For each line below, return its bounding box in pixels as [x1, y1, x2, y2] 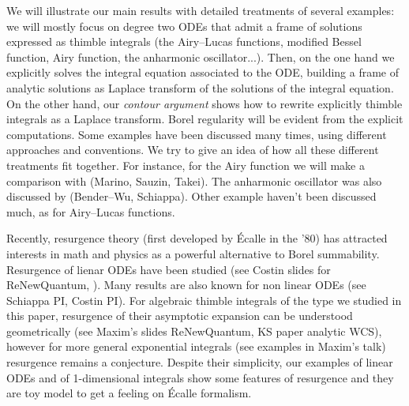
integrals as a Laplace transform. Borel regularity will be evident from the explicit [6, 111, 403, 127]
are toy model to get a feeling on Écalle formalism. [6, 385, 252, 401]
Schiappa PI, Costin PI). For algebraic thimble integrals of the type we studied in [6, 291, 402, 308]
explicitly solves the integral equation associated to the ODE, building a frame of [6, 64, 400, 81]
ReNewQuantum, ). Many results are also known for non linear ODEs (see [6, 276, 366, 293]
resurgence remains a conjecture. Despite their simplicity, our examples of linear [6, 354, 393, 370]
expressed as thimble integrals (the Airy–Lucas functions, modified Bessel [6, 33, 362, 50]
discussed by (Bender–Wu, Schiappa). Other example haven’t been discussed [6, 188, 377, 205]
